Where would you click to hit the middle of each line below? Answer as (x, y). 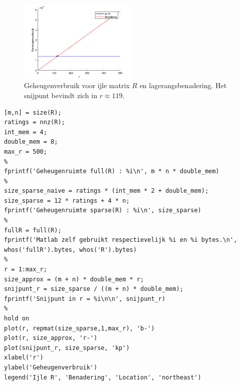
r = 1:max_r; (26, 270)
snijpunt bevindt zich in (61, 95)
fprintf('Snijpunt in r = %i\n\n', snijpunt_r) (85, 299)
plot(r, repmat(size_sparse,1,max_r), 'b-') (79, 328)
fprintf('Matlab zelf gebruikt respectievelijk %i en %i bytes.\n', (121, 240)
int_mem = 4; (26, 132)
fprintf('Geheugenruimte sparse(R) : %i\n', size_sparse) (103, 211)
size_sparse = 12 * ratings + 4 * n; (67, 201)
